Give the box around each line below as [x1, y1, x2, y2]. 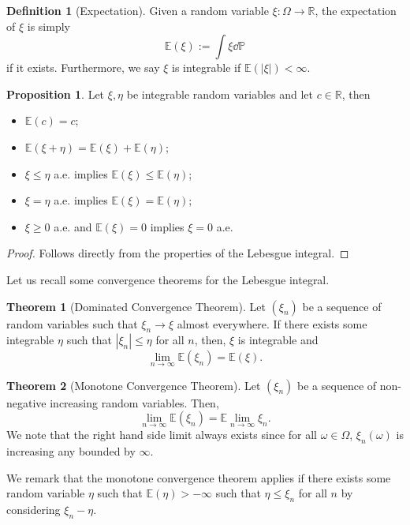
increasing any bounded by [6, 443, 136, 459]
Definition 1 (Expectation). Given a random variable [6, 2, 269, 18]
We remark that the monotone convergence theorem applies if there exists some [6, 469, 391, 486]
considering [6, 501, 61, 518]
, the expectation [315, 2, 397, 18]
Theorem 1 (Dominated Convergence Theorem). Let [6, 298, 266, 314]
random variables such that [6, 315, 138, 332]
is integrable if [172, 59, 241, 76]
